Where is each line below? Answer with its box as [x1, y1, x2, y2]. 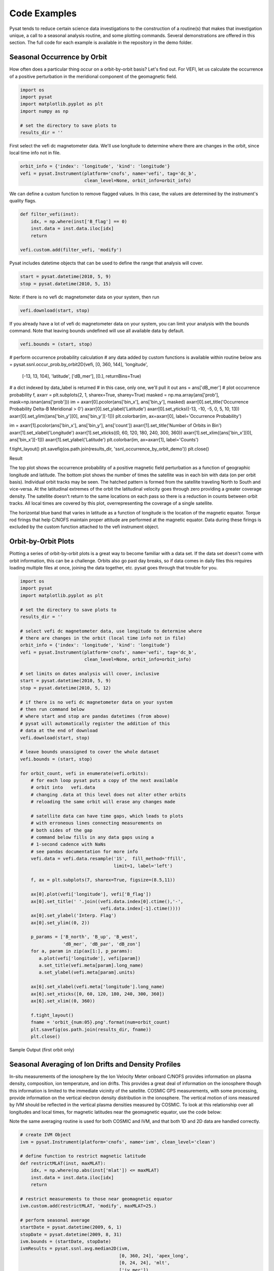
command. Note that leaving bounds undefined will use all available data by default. [9, 328, 185, 334]
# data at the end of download [20, 728, 98, 734]
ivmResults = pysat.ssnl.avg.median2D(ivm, [20, 1246, 130, 1252]
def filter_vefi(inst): [20, 211, 80, 217]
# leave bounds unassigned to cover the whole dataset [20, 749, 159, 755]
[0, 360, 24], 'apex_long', [119, 1253, 189, 1258]
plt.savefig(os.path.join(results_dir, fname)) [30, 1026, 152, 1032]
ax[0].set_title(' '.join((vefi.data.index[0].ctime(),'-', [30, 898, 184, 904]
